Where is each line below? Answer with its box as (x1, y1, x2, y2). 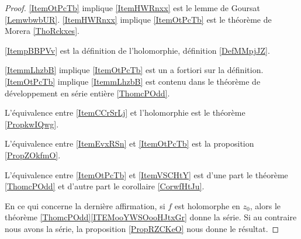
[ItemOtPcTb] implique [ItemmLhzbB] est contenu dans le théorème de (5, 75, 261, 87)
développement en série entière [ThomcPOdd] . (5, 86, 170, 99)
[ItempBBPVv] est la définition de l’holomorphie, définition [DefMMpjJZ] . (5, 44, 270, 56)
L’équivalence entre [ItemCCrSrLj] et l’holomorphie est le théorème (5, 106, 245, 119)
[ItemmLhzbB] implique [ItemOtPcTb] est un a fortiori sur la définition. (5, 64, 264, 76)
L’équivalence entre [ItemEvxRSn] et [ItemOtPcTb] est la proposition (5, 137, 254, 150)
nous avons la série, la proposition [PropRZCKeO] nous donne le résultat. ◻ (5, 222, 279, 234)
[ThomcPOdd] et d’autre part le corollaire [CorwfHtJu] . (5, 180, 205, 192)
